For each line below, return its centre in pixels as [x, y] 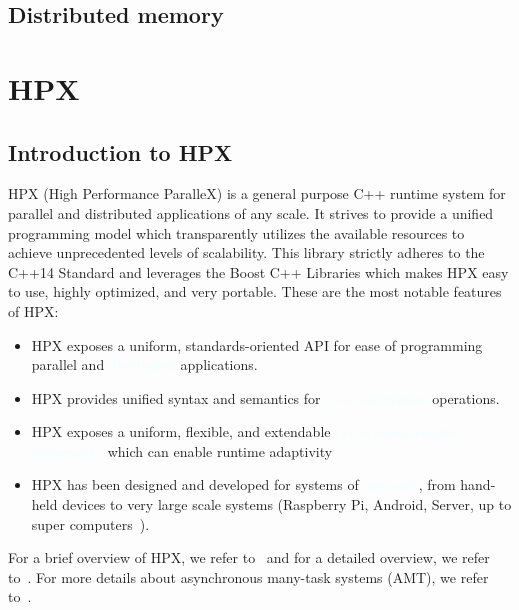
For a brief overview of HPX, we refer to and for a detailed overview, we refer [249, 557]
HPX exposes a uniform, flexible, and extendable [181, 431]
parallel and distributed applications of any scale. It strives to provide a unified [251, 212]
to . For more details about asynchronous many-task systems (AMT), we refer [248, 576]
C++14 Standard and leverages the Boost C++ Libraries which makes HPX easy [258, 271]
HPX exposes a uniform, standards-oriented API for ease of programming [257, 344]
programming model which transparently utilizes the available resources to [236, 232]
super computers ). [90, 523]
